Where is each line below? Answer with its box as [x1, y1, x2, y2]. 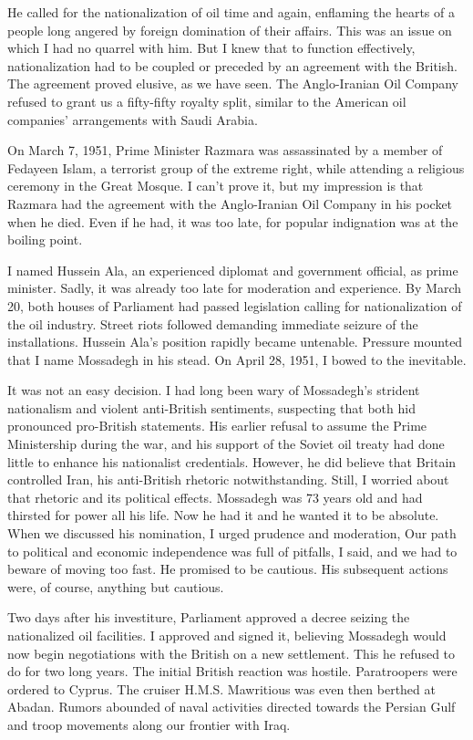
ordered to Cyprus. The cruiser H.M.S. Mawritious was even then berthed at [7, 679, 436, 698]
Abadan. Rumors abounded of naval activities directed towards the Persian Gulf [7, 697, 456, 716]
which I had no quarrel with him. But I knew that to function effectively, [7, 38, 416, 57]
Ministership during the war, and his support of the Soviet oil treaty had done [7, 434, 445, 453]
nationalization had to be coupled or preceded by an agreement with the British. [7, 56, 458, 75]
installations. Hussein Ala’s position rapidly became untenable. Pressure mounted [7, 332, 463, 351]
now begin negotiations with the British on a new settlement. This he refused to [7, 643, 456, 662]
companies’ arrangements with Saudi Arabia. [7, 109, 258, 129]
